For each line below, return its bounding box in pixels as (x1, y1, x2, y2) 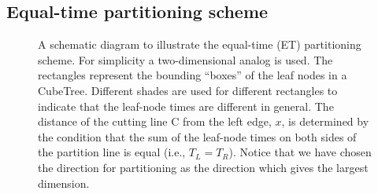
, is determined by (281, 113, 369, 130)
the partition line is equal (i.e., (38, 144, 186, 160)
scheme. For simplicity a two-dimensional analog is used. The (38, 51, 333, 68)
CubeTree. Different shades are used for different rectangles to (38, 82, 338, 98)
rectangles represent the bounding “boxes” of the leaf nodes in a (38, 67, 347, 83)
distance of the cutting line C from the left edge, (38, 113, 272, 130)
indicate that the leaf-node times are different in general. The (38, 97, 334, 114)
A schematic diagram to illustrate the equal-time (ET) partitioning (38, 36, 361, 53)
